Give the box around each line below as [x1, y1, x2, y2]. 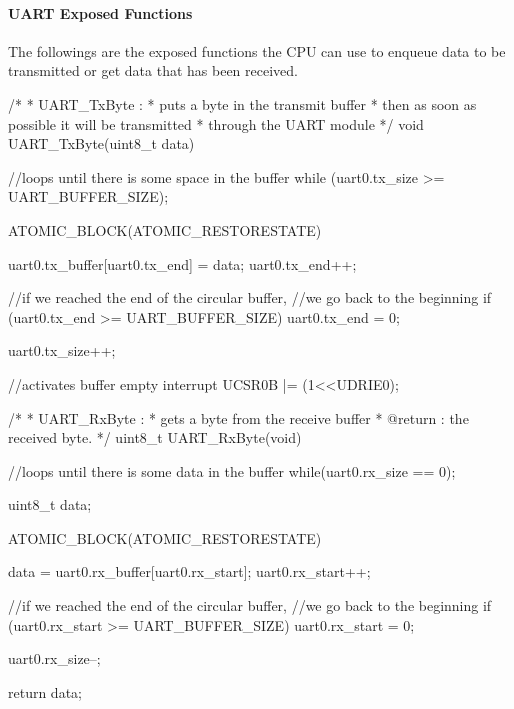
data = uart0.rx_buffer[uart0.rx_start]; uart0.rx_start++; [8, 561, 371, 582]
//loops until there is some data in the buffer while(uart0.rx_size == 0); [8, 460, 456, 481]
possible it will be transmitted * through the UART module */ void [8, 113, 424, 134]
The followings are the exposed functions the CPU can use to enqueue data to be [8, 40, 506, 61]
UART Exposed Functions [8, 2, 193, 23]
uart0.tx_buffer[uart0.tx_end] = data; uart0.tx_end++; [8, 253, 357, 274]
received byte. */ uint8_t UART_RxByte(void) [8, 427, 302, 448]
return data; [8, 681, 82, 702]
